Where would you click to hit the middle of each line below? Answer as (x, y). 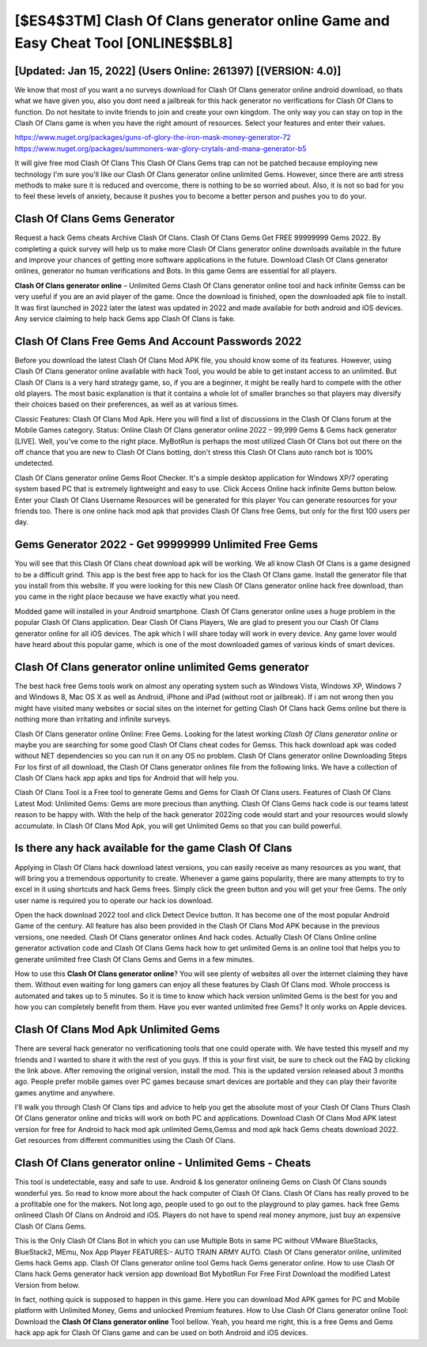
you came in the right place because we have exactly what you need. (127, 596)
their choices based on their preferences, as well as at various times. (127, 404)
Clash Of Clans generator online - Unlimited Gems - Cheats (163, 1163)
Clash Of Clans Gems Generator (95, 219)
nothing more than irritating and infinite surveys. (93, 719)
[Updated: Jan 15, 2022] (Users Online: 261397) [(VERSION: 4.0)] (178, 71)
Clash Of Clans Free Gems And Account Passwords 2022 (158, 341)
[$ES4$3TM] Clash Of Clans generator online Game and (202, 21)
